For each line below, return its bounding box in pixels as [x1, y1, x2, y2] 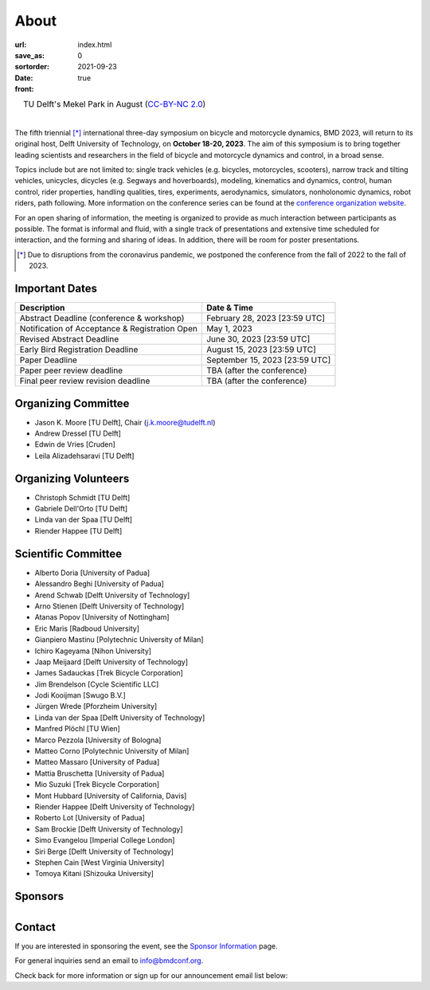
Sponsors [14, 890, 64, 903]
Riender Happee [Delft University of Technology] [34, 801, 195, 812]
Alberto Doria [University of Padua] [34, 568, 150, 577]
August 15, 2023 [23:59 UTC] [205, 344, 316, 355]
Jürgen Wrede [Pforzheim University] [34, 702, 158, 711]
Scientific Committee [14, 546, 123, 561]
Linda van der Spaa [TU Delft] [34, 515, 133, 525]
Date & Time [205, 303, 254, 314]
